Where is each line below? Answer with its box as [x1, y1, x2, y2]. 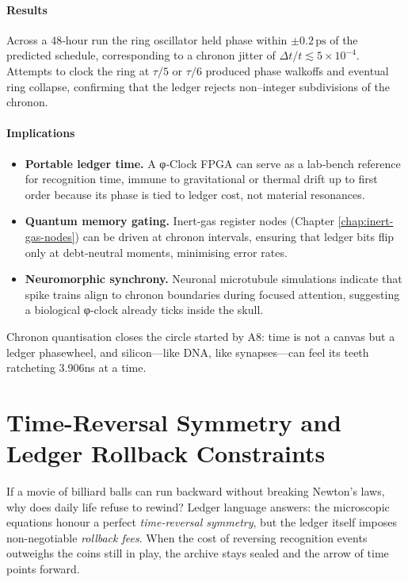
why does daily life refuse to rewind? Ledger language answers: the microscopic [6, 498, 390, 515]
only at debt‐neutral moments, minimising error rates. [25, 243, 288, 260]
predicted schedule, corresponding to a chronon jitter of [6, 47, 276, 63]
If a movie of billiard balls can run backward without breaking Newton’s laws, [6, 483, 385, 499]
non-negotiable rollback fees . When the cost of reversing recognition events [6, 529, 368, 546]
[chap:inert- [337, 213, 394, 229]
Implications [6, 124, 75, 141]
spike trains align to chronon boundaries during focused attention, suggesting [25, 285, 400, 302]
